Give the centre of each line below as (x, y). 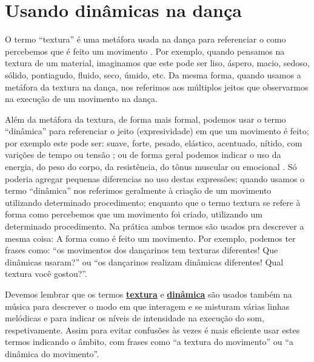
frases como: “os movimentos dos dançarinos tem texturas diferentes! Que (142, 250)
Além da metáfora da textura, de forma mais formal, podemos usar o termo (145, 119)
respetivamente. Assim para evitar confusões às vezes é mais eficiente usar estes (152, 330)
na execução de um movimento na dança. (81, 99)
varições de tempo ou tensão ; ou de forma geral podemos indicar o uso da (143, 155)
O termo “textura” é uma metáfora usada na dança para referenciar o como (145, 39)
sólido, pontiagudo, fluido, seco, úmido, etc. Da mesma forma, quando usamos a (153, 74)
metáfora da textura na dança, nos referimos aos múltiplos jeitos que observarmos (157, 87)
